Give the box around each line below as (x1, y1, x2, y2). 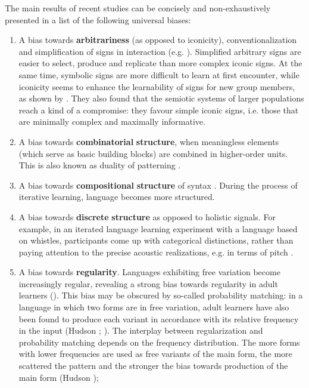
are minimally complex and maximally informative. (18, 115, 205, 128)
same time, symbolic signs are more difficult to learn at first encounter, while (18, 68, 299, 81)
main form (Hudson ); (18, 371, 99, 383)
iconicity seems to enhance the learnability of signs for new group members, (18, 80, 295, 93)
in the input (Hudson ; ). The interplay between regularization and (18, 324, 263, 337)
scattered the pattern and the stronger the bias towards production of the (18, 359, 288, 372)
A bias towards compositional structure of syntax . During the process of (18, 178, 298, 191)
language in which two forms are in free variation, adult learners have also (18, 301, 289, 313)
